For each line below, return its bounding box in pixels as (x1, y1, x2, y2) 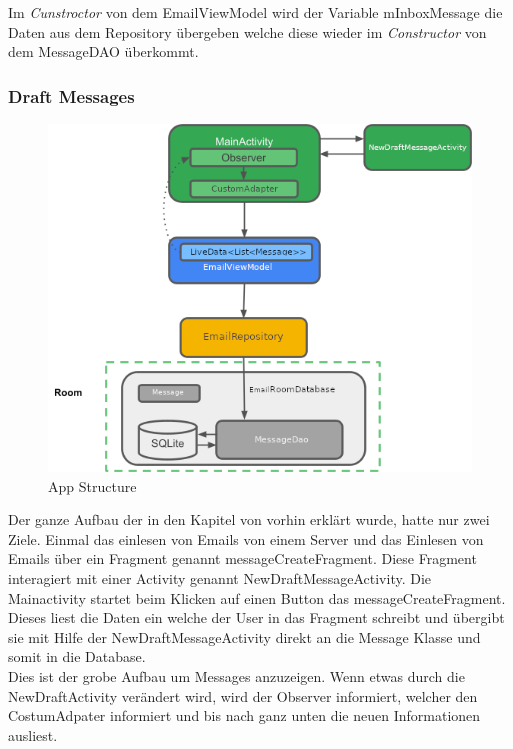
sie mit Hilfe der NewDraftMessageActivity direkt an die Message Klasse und (8, 626, 481, 647)
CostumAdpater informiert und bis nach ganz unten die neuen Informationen (8, 705, 481, 726)
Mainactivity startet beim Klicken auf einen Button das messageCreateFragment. (8, 587, 506, 608)
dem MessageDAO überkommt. (8, 41, 199, 62)
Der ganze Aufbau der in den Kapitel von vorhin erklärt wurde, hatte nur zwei (8, 509, 490, 530)
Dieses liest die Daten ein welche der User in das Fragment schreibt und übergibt (8, 607, 505, 628)
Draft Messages (8, 83, 135, 108)
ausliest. (8, 724, 58, 745)
